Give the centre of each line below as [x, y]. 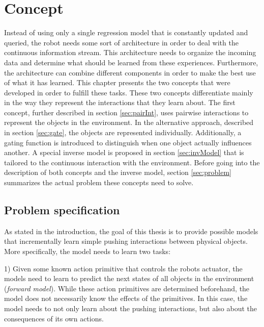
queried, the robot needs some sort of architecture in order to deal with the [121, 42]
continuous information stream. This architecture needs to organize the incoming [130, 52]
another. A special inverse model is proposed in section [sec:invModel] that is [124, 152]
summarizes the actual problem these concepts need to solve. [99, 182]
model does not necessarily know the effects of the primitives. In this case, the [126, 298]
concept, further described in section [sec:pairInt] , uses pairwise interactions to [126, 112]
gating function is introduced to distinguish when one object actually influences [128, 142]
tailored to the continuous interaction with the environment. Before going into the [132, 162]
